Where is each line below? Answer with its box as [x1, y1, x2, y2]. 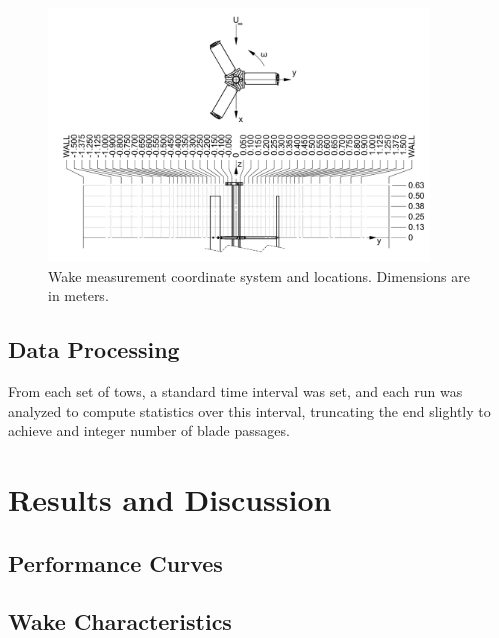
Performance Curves [8, 547, 223, 578]
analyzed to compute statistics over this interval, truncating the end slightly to [8, 400, 491, 421]
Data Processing [8, 334, 180, 365]
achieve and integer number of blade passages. [8, 420, 290, 441]
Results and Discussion [8, 479, 332, 520]
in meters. [48, 285, 109, 306]
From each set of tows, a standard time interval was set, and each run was [8, 381, 463, 402]
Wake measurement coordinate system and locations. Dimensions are [48, 265, 470, 286]
